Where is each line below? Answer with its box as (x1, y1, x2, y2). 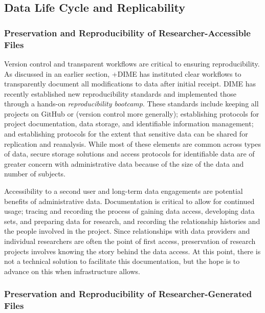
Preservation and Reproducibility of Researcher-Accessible (4, 26, 251, 39)
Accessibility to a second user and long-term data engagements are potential (4, 186, 243, 196)
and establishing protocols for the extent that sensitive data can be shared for (4, 128, 248, 139)
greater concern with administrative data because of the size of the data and (4, 158, 244, 169)
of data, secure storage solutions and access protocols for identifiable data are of (4, 148, 255, 159)
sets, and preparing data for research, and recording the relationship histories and (4, 215, 260, 226)
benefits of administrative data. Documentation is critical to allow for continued (4, 195, 255, 206)
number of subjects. (4, 168, 65, 179)
